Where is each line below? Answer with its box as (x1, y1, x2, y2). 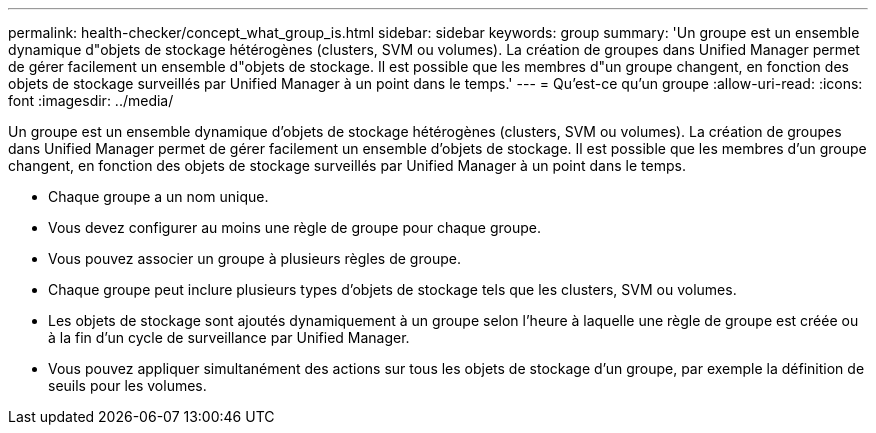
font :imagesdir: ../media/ (8, 92, 174, 109)
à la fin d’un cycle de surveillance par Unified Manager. (48, 329, 410, 346)
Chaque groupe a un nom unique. (48, 188, 269, 205)
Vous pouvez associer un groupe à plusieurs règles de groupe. (48, 250, 461, 267)
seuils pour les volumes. (48, 377, 207, 394)
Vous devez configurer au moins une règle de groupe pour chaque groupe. (48, 219, 542, 236)
